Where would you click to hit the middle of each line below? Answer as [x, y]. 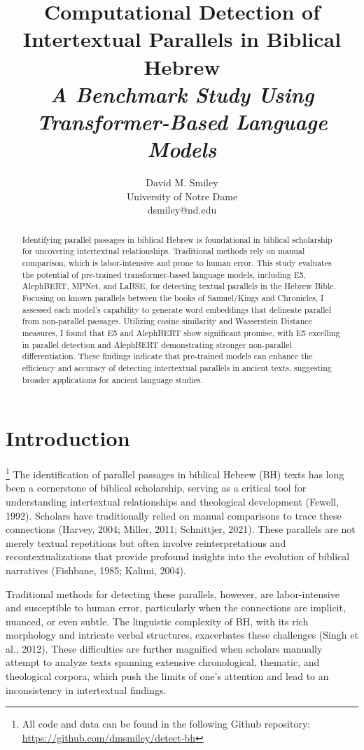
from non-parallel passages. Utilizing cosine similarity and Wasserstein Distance [167, 321]
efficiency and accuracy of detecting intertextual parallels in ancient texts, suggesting [177, 367]
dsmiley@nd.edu [182, 210]
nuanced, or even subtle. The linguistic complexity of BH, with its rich [157, 621]
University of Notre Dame [182, 196]
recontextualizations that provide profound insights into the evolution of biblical [178, 556]
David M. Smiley [182, 182]
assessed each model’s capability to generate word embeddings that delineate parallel [177, 309]
